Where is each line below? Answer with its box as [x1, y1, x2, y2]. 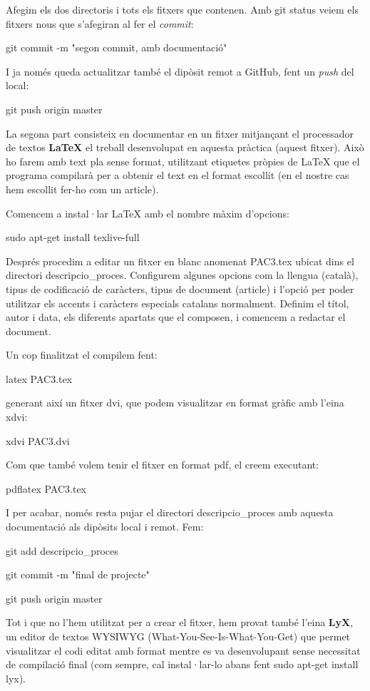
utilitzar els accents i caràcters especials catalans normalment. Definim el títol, [6, 295, 349, 310]
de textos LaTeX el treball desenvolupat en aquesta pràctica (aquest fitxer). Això [6, 140, 364, 155]
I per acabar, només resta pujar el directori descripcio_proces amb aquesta [6, 505, 334, 520]
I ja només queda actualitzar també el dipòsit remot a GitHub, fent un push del [6, 63, 354, 78]
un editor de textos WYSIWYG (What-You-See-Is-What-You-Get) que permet [6, 629, 351, 643]
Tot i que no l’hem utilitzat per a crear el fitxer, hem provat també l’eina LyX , [6, 615, 354, 630]
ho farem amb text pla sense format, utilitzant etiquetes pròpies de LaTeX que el [6, 153, 360, 168]
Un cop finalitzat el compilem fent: [6, 347, 158, 362]
